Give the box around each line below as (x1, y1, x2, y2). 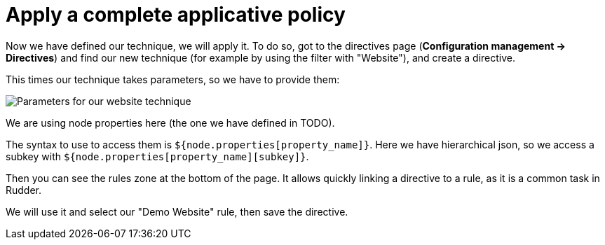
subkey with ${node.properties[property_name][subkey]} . (6, 150, 309, 162)
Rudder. (6, 183, 42, 196)
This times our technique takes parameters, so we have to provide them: (6, 73, 340, 85)
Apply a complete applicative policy (6, 3, 346, 27)
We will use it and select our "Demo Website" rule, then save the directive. (6, 205, 348, 218)
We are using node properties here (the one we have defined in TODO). (6, 116, 335, 129)
